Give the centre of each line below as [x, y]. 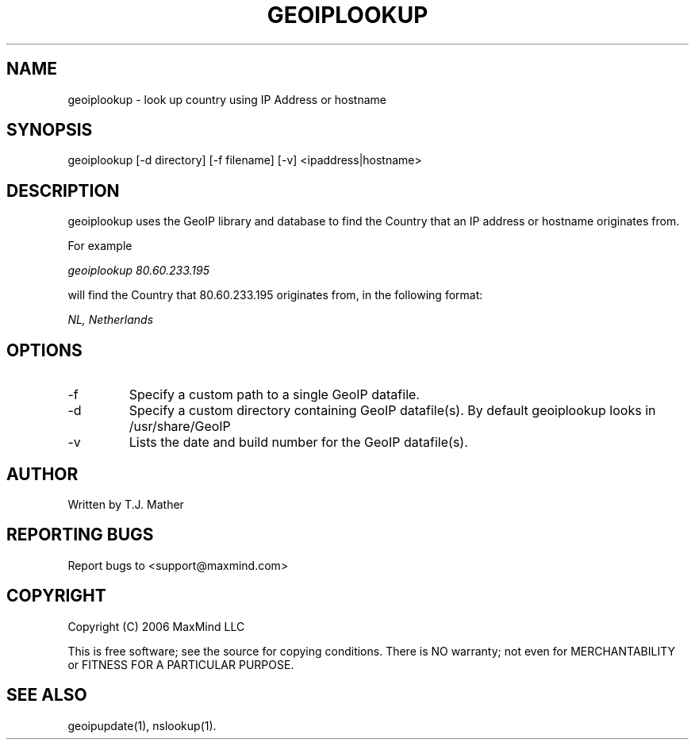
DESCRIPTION [63, 190]
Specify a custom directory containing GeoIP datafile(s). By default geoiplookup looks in [392, 411]
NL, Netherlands [111, 320]
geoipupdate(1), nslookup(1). [142, 725]
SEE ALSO [47, 695]
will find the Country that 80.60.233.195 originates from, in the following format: [275, 295]
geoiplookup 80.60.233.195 [139, 271]
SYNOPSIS [50, 130]
